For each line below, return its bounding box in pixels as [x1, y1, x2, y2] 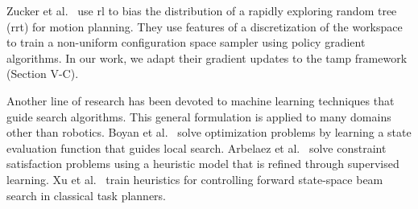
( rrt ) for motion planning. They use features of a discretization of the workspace [6, 18, 403, 35]
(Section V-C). [6, 65, 79, 82]
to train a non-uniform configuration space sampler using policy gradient [6, 34, 366, 51]
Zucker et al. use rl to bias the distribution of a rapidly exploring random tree [6, 2, 397, 18]
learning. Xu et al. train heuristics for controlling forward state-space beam [6, 170, 383, 187]
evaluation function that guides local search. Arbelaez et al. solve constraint [6, 139, 387, 156]
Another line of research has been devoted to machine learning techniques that [6, 92, 395, 109]
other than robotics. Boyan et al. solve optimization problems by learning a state [6, 124, 412, 141]
